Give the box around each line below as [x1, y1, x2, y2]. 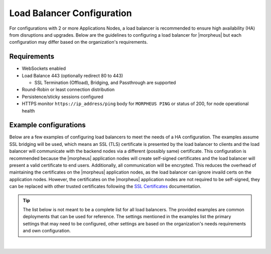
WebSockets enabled [22, 65, 66, 71]
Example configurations [9, 121, 86, 129]
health [22, 108, 35, 114]
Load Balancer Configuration [9, 8, 132, 19]
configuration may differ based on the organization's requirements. [9, 39, 148, 45]
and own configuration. [23, 228, 71, 234]
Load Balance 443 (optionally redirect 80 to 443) [22, 72, 123, 78]
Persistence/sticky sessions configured [22, 94, 103, 100]
